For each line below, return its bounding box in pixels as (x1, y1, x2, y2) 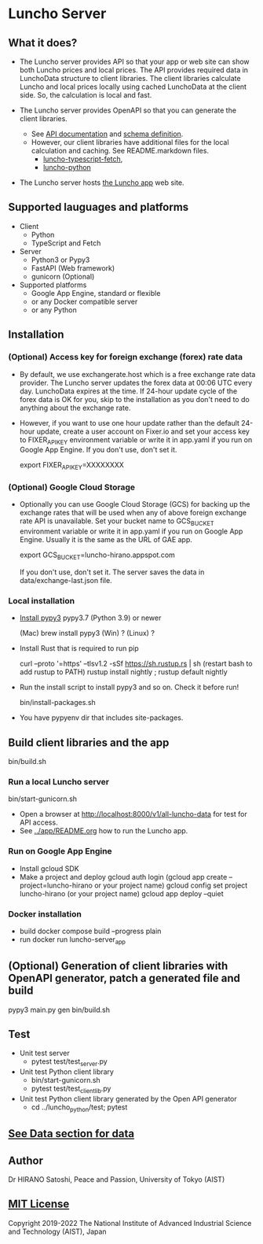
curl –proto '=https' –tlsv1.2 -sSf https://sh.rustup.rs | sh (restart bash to (19, 659, 253, 669)
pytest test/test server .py (31, 1057, 108, 1069)
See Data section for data (8, 1127, 135, 1141)
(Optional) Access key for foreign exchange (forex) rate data (8, 352, 243, 363)
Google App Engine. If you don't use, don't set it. (19, 445, 177, 455)
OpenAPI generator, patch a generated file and (8, 972, 241, 985)
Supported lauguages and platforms (8, 201, 189, 214)
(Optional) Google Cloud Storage (8, 482, 136, 493)
